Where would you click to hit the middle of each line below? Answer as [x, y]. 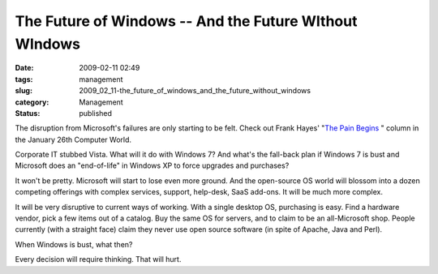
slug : [24, 91]
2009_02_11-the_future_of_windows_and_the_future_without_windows [195, 91]
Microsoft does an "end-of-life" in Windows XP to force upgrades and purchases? [152, 165]
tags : [24, 79]
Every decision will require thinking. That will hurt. [98, 259]
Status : [28, 113]
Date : [24, 68]
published [96, 113]
